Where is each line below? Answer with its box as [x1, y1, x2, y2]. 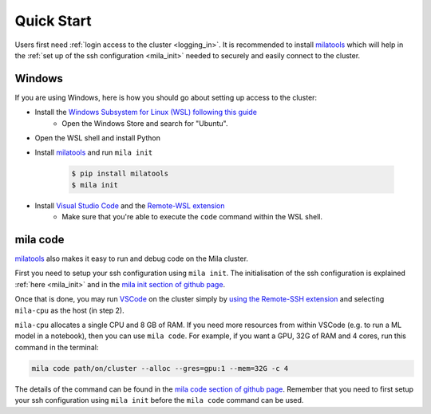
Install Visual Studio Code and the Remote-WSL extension [34, 200, 225, 211]
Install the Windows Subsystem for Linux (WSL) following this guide [34, 108, 257, 117]
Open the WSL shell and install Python [34, 133, 161, 143]
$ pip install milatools [71, 169, 169, 179]
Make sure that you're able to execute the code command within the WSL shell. [61, 212, 323, 222]
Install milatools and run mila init [34, 148, 153, 157]
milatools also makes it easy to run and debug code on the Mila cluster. [14, 254, 249, 263]
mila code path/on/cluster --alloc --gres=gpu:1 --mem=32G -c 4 [31, 364, 289, 373]
